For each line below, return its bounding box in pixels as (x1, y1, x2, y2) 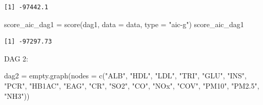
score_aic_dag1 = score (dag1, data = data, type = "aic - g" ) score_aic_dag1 (4, 18, 244, 29)
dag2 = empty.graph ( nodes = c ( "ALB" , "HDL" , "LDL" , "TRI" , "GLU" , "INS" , (4, 70, 247, 81)
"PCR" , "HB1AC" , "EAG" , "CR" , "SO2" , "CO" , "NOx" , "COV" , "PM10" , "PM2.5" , (4, 80, 259, 91)
